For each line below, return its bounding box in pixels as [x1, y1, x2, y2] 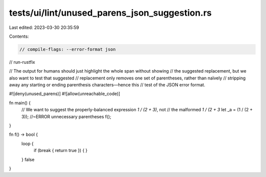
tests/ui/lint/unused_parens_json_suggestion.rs [9, 7, 212, 18]
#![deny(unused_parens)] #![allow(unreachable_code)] [9, 91, 120, 97]
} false [21, 156, 34, 162]
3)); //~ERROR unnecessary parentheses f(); [21, 113, 112, 120]
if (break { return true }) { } [33, 148, 88, 153]
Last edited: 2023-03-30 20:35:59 [9, 25, 79, 30]
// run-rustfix [9, 59, 35, 65]
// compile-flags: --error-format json [19, 47, 116, 52]
